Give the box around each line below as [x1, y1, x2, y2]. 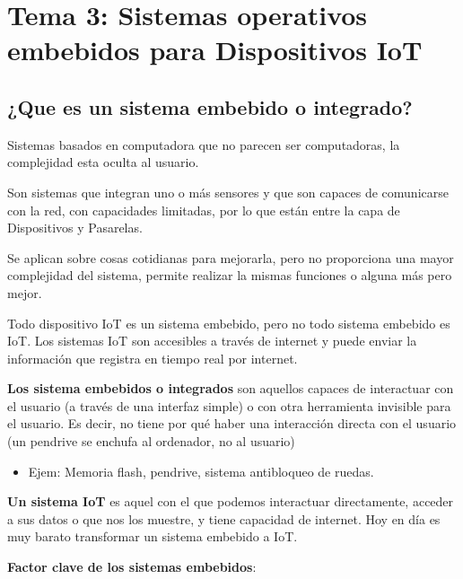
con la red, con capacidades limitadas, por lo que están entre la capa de [7, 200, 400, 219]
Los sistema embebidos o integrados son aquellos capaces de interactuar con [7, 379, 454, 398]
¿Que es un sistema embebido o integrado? [7, 92, 413, 120]
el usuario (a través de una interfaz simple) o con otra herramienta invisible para [7, 396, 451, 415]
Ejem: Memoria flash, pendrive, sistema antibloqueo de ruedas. [28, 461, 374, 480]
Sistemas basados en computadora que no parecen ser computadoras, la [7, 135, 400, 154]
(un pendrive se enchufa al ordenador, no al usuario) [7, 432, 295, 451]
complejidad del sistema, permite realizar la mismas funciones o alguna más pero [7, 266, 452, 285]
